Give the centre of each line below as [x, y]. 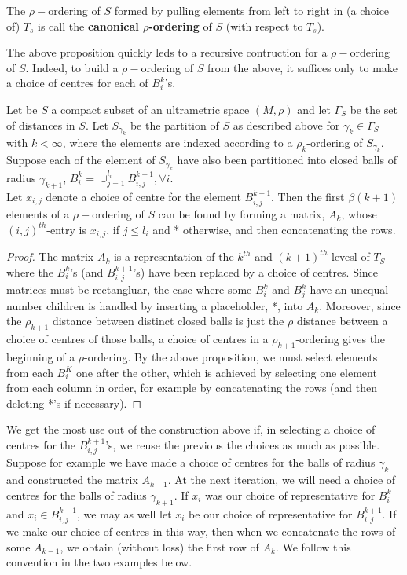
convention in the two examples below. [99, 562]
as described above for [286, 125]
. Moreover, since [360, 305]
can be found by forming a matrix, [242, 214]
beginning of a [41, 356]
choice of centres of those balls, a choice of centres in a [137, 339]
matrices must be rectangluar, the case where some [129, 289]
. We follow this [313, 546]
